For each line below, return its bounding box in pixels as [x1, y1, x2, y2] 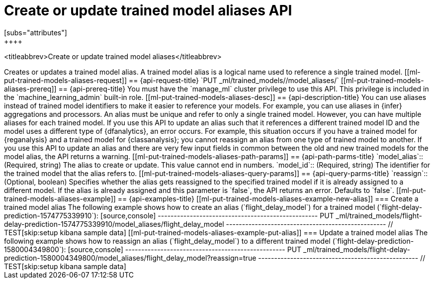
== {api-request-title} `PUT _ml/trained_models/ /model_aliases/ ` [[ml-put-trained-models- [128, 76, 424, 85]
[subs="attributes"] [4, 28, 67, 37]
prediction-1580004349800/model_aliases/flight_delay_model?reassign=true [4, 253, 257, 262]
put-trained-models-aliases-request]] [4, 76, 127, 85]
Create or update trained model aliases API [4, 2, 292, 19]
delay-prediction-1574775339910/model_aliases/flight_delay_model [4, 219, 224, 228]
